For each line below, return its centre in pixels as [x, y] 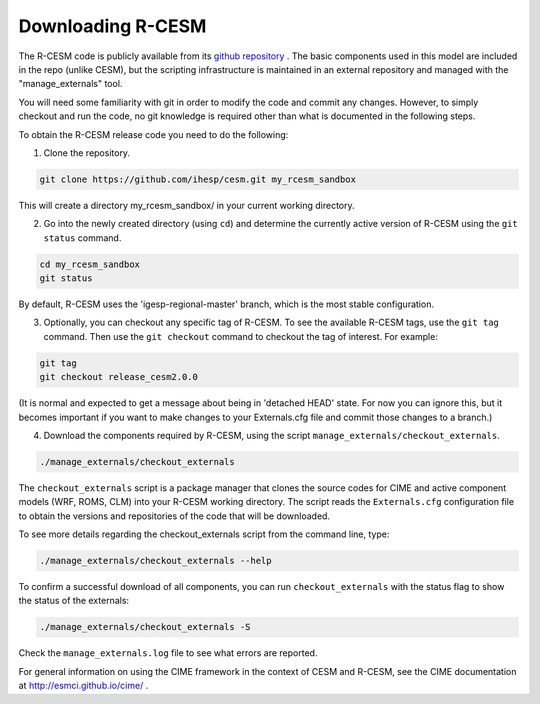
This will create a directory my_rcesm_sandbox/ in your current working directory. [186, 205]
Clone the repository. [86, 152]
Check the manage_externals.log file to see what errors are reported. [168, 653]
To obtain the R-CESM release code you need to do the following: [153, 134]
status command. [82, 237]
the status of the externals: [74, 601]
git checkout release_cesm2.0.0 [119, 377]
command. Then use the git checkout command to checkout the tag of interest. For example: [241, 336]
